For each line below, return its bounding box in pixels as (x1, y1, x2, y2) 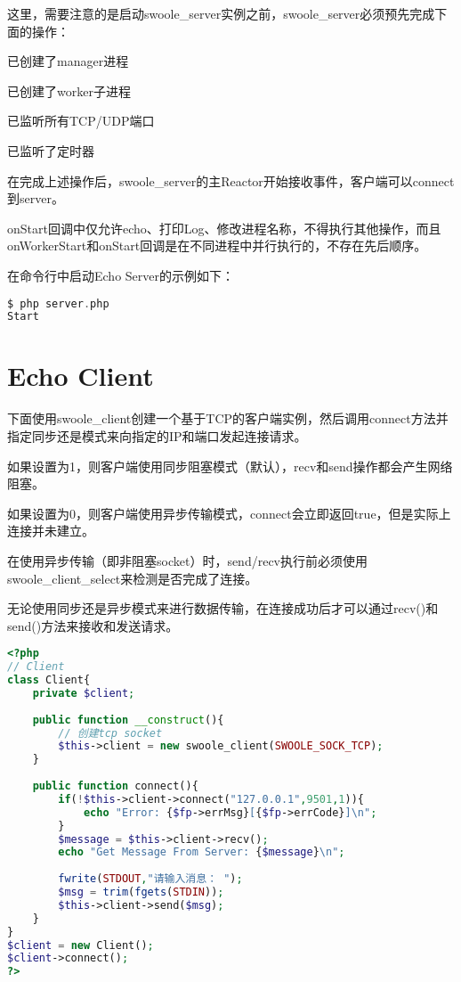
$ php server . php (7, 297, 109, 310)
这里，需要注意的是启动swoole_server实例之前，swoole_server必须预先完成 (7, 4, 435, 22)
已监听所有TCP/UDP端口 (7, 111, 155, 130)
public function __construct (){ (32, 713, 224, 726)
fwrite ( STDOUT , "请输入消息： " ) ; (58, 872, 243, 886)
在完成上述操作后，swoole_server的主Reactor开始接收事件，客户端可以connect (7, 171, 455, 190)
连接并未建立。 (7, 521, 94, 540)
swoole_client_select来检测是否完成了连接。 (7, 569, 258, 587)
